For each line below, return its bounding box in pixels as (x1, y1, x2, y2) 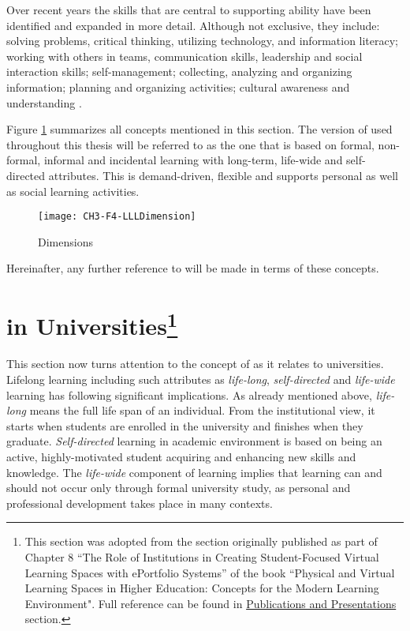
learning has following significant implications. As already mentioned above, (6, 386, 372, 403)
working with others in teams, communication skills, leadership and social (6, 47, 363, 64)
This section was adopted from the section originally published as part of (24, 533, 378, 550)
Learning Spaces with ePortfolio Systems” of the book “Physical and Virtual (24, 564, 395, 580)
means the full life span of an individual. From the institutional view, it (29, 402, 375, 419)
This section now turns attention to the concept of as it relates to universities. (6, 355, 384, 372)
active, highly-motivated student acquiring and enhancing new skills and (6, 448, 356, 464)
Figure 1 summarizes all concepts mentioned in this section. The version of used (6, 121, 393, 137)
